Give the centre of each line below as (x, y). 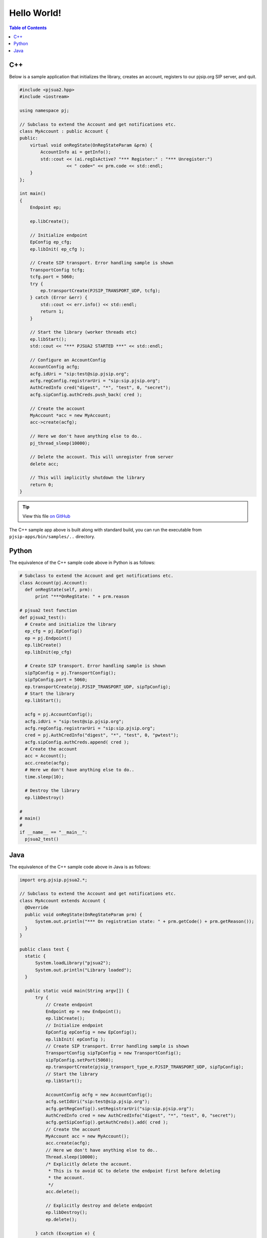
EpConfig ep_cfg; (51, 242)
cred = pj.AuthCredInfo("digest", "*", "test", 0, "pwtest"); (102, 735)
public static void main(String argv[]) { (77, 991)
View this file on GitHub (46, 516)
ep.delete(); (61, 1219)
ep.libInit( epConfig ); (75, 1039)
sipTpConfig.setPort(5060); (79, 1060)
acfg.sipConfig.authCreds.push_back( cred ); (86, 394)
